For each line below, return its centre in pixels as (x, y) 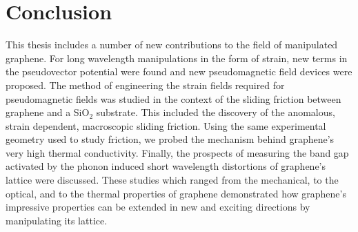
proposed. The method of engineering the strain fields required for (145, 85)
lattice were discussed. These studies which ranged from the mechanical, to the (172, 180)
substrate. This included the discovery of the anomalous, (216, 112)
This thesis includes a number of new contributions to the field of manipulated (172, 45)
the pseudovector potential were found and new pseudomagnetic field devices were (179, 71)
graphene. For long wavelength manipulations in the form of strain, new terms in (177, 58)
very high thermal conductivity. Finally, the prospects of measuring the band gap (177, 152)
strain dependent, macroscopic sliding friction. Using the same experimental (166, 125)
